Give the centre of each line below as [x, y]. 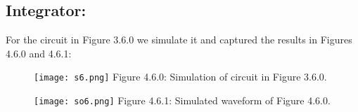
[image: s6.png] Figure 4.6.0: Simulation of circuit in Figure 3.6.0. [180, 77]
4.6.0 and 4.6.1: [39, 53]
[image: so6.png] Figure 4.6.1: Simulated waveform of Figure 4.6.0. [182, 100]
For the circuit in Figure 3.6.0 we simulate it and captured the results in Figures [179, 40]
